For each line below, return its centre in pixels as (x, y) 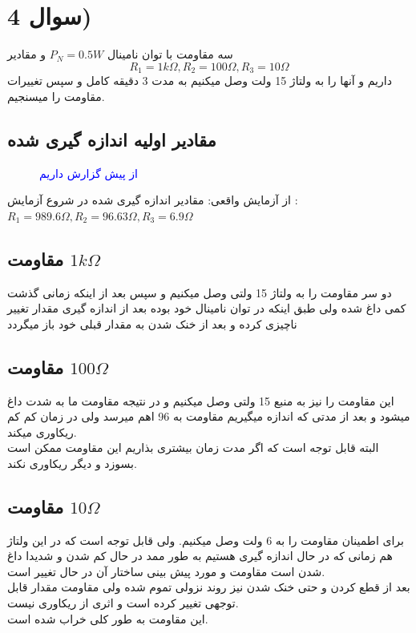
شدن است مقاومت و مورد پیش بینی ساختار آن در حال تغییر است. (166, 571)
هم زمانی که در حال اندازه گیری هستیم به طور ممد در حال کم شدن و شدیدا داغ (200, 556)
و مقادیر (27, 54)
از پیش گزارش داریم (89, 173)
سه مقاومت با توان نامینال (170, 54)
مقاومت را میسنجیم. (56, 96)
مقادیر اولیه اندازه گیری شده (112, 139)
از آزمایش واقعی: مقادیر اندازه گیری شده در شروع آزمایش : (153, 200)
